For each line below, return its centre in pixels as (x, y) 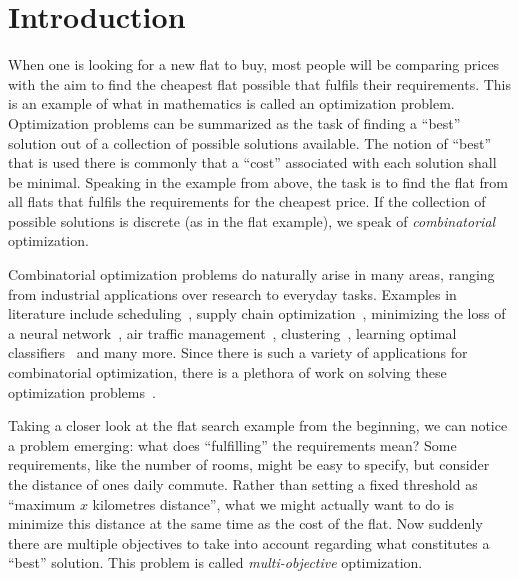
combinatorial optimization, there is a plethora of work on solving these (227, 372)
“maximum (42, 503)
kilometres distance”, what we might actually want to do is (273, 503)
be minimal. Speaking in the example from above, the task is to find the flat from (258, 181)
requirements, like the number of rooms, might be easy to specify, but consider (249, 464)
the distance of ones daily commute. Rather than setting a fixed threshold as (243, 484)
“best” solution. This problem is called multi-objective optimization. (215, 562)
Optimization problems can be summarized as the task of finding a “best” (234, 122)
